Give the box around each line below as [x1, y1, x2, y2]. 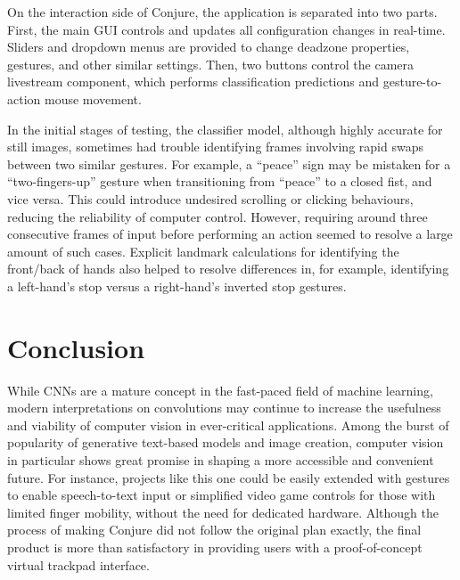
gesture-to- [382, 72, 442, 91]
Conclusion [7, 329, 145, 365]
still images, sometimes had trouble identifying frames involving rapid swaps [7, 137, 423, 156]
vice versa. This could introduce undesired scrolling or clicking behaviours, [7, 189, 414, 208]
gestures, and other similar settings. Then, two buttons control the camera [7, 54, 415, 73]
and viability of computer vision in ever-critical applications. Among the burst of [7, 415, 449, 434]
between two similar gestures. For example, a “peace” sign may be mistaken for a [7, 154, 451, 173]
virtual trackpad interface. [7, 555, 150, 574]
